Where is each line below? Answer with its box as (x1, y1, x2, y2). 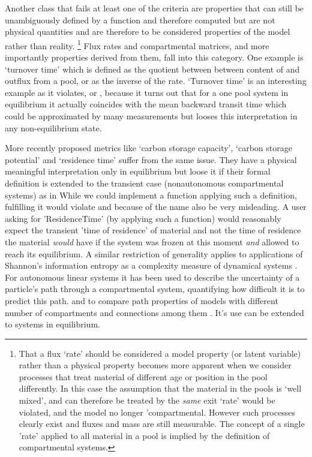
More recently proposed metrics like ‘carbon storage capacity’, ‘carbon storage (5, 142, 292, 154)
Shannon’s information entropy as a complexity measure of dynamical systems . (5, 259, 298, 272)
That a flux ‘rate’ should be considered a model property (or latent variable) (19, 347, 301, 359)
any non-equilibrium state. (5, 121, 102, 134)
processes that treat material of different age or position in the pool (19, 370, 268, 383)
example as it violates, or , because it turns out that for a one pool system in (5, 86, 289, 98)
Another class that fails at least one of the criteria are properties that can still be (5, 2, 304, 14)
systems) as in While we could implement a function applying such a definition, (5, 188, 297, 201)
